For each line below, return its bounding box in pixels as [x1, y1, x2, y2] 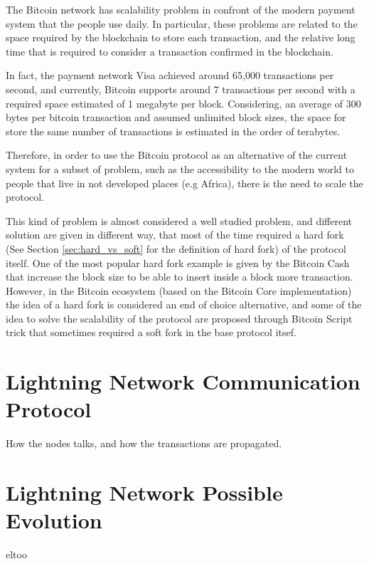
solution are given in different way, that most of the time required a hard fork [6, 227, 344, 242]
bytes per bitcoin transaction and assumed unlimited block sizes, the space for [6, 110, 346, 125]
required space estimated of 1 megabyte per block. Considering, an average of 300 [6, 95, 361, 110]
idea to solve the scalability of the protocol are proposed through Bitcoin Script [6, 310, 353, 325]
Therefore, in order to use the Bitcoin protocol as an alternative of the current [6, 147, 348, 162]
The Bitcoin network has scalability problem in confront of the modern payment [6, 2, 355, 16]
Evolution [6, 506, 102, 535]
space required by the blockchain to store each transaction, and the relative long [6, 30, 355, 45]
